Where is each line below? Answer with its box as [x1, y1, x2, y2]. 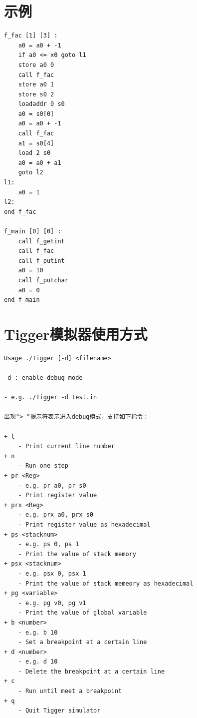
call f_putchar [18, 276, 68, 284]
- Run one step [18, 462, 68, 470]
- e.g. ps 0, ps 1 [18, 541, 79, 548]
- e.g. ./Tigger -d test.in [4, 394, 97, 401]
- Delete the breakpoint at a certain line [18, 668, 165, 675]
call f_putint [18, 257, 65, 264]
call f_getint [18, 237, 65, 245]
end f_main [4, 296, 40, 304]
